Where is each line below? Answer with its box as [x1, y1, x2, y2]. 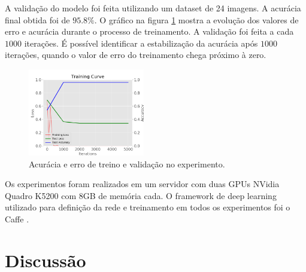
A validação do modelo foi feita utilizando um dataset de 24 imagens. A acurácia [5, 2, 301, 14]
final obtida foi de [5, 13, 70, 26]
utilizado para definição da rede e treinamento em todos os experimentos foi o [5, 201, 290, 213]
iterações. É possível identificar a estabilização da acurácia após [24, 36, 258, 49]
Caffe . [5, 212, 29, 225]
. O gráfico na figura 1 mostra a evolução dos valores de [94, 13, 299, 26]
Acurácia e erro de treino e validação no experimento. [29, 157, 225, 170]
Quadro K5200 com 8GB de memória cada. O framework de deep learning [5, 189, 277, 201]
